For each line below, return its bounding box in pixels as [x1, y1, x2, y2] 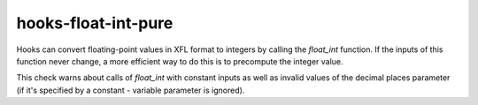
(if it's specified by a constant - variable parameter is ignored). [16, 85, 245, 95]
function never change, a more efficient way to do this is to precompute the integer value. [16, 56, 344, 66]
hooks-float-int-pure [16, 13, 173, 33]
